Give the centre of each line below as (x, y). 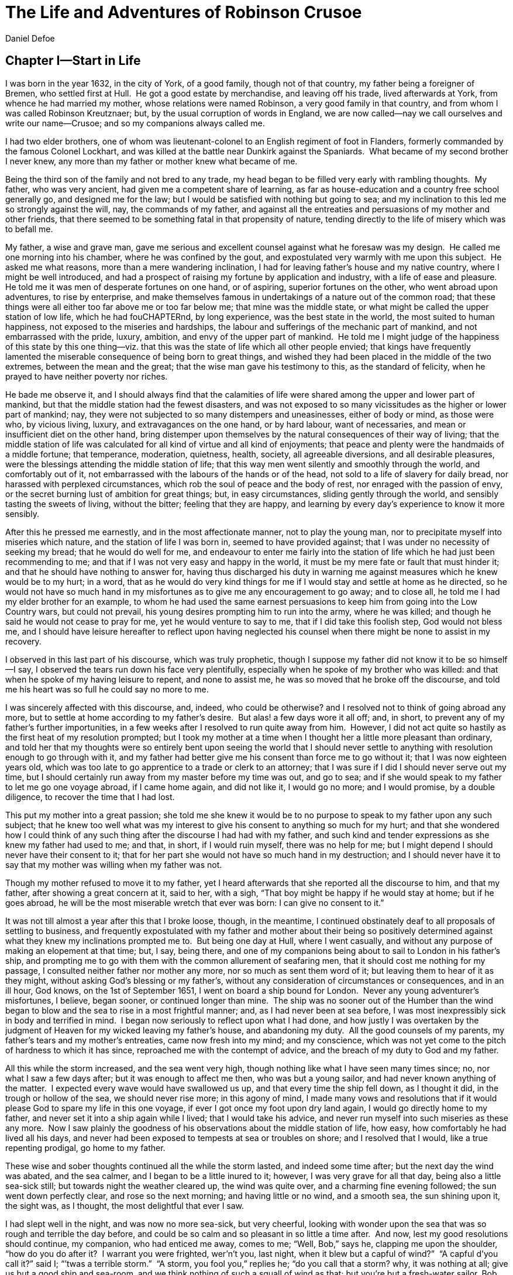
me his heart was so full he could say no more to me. (107, 689)
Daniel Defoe (30, 38)
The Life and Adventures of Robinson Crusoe (184, 12)
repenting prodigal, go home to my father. (85, 1147)
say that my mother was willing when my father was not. (114, 864)
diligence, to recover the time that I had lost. (90, 797)
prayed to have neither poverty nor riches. (87, 376)
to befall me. (29, 229)
